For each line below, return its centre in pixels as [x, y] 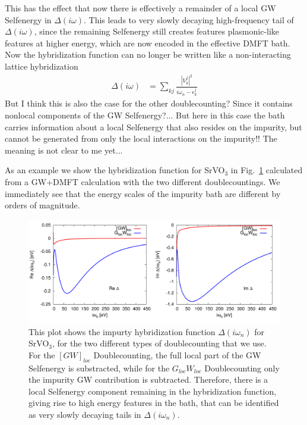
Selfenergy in [28, 19]
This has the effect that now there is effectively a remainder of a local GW [140, 8]
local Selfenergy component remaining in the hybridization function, [153, 391]
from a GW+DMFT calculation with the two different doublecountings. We [143, 181]
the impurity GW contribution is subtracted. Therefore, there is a [148, 379]
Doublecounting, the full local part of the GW [177, 354]
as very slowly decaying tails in [85, 414]
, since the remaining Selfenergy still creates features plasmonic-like [157, 31]
